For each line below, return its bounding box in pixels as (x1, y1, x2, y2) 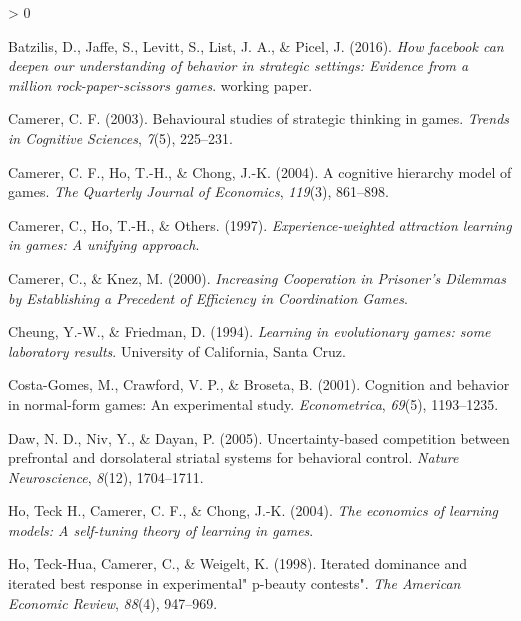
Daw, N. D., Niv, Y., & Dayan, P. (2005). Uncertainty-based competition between (8, 427, 510, 448)
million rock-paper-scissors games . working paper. (8, 74, 313, 95)
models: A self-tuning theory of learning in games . (8, 519, 314, 540)
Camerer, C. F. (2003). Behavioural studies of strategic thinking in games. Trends (8, 108, 510, 129)
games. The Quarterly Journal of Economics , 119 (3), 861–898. (8, 181, 389, 202)
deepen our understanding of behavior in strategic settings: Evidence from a (8, 55, 469, 76)
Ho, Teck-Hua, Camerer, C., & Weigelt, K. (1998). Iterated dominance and (8, 553, 467, 574)
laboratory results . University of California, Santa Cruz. (8, 340, 346, 361)
